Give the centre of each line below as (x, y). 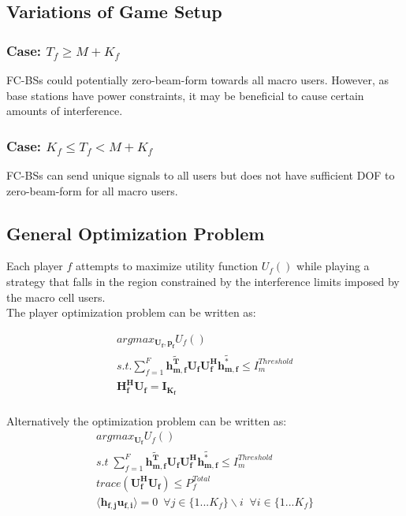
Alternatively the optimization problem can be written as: (147, 420)
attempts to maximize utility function (167, 266)
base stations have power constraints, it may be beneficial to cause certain (185, 95)
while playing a (333, 266)
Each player (35, 266)
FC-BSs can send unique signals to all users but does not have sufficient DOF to (201, 175)
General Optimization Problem (136, 233)
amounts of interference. (65, 111)
